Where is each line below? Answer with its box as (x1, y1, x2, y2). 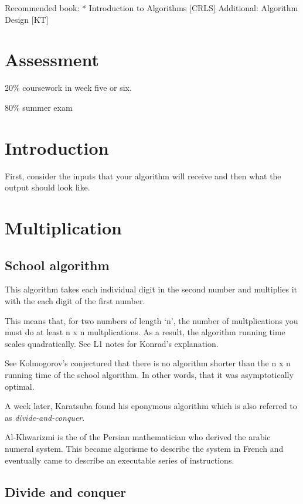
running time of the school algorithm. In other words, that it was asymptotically (5, 368, 294, 380)
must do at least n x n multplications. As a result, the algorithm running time (5, 326, 285, 338)
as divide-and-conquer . (5, 411, 85, 423)
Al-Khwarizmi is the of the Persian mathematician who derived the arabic (5, 431, 271, 443)
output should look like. (5, 181, 90, 193)
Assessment (5, 47, 100, 71)
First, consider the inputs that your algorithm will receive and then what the (5, 169, 281, 182)
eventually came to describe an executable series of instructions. (5, 454, 234, 466)
